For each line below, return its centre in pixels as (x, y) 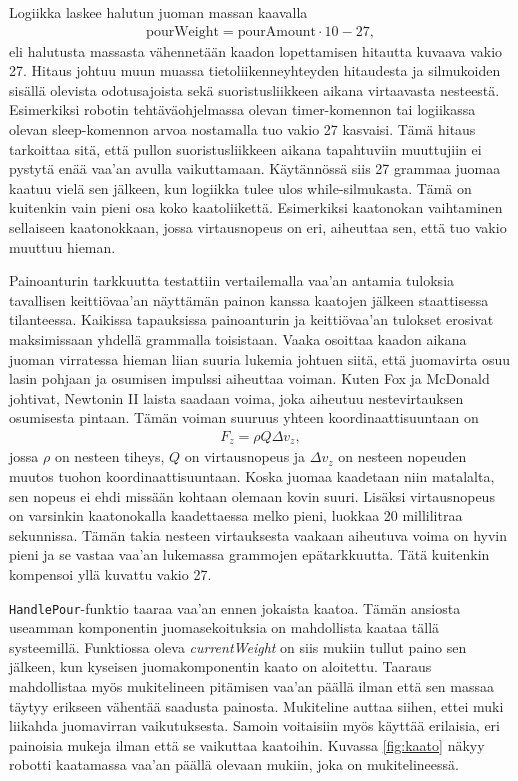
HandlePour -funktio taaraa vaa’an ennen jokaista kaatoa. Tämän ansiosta (235, 607)
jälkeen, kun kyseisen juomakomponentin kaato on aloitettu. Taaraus (220, 666)
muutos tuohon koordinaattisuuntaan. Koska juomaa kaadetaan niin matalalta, (252, 475)
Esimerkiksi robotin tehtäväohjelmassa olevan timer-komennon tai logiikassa (242, 109)
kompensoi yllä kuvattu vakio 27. (110, 573)
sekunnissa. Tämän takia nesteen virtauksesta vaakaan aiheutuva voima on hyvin (258, 534)
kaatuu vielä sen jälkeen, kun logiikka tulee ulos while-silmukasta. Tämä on (240, 187)
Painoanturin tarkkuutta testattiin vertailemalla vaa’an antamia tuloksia (232, 280)
